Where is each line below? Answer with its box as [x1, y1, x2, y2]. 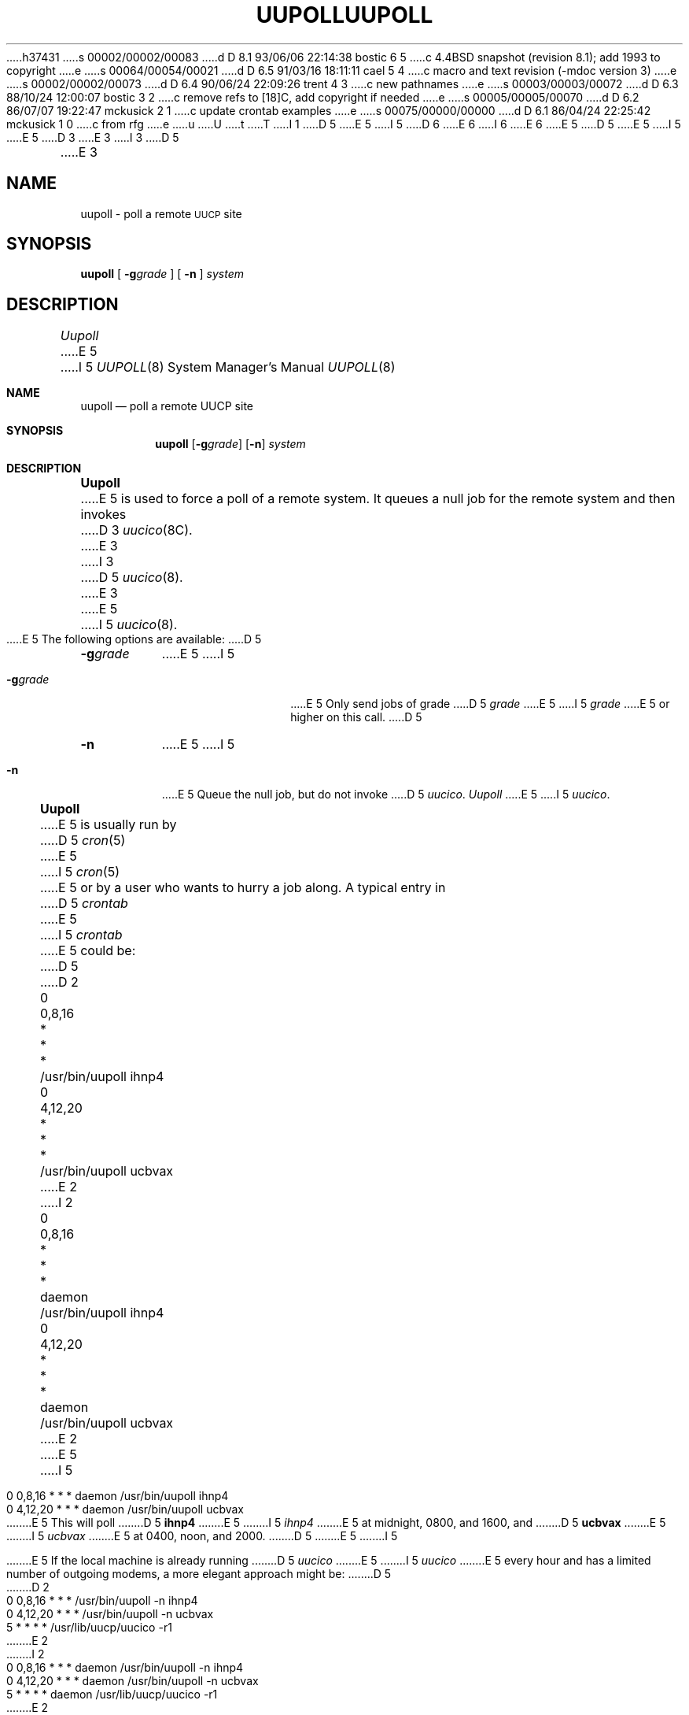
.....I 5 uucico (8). [80, 617, 178, 633]
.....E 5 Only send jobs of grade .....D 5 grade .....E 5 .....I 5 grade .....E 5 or [290, 697, 670, 711]
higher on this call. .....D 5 [290, 710, 422, 724]
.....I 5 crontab [40, 927, 123, 943]
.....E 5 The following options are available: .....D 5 [6, 632, 262, 646]
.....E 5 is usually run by [40, 817, 177, 833]
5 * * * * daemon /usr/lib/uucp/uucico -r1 [6, 1687, 218, 1702]
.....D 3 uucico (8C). [80, 522, 193, 539]
